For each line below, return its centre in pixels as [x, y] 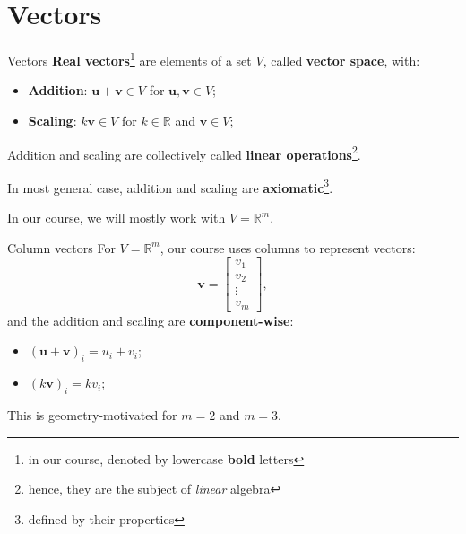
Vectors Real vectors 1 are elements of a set [129, 59]
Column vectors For [61, 247]
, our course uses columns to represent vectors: [288, 247]
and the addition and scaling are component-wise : [151, 320]
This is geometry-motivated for [92, 414]
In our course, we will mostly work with [116, 218]
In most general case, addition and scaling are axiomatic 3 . [170, 186]
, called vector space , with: [341, 60]
